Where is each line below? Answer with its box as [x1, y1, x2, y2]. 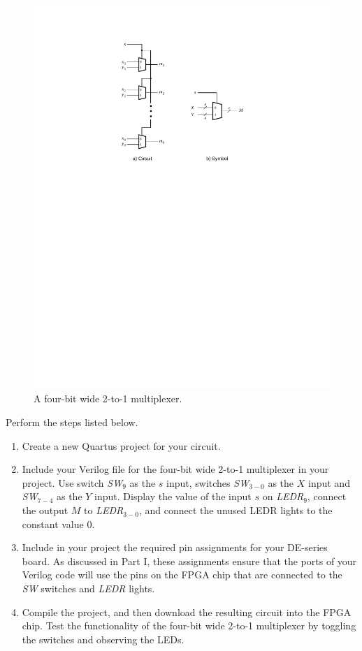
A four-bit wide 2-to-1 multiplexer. [34, 391, 182, 406]
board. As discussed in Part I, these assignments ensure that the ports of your [22, 553, 357, 568]
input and [307, 475, 350, 490]
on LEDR [262, 489, 304, 504]
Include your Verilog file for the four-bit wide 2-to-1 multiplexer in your [22, 462, 329, 476]
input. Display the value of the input [94, 489, 252, 504]
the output [22, 503, 68, 518]
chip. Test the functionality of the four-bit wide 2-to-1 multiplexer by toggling [22, 618, 356, 633]
